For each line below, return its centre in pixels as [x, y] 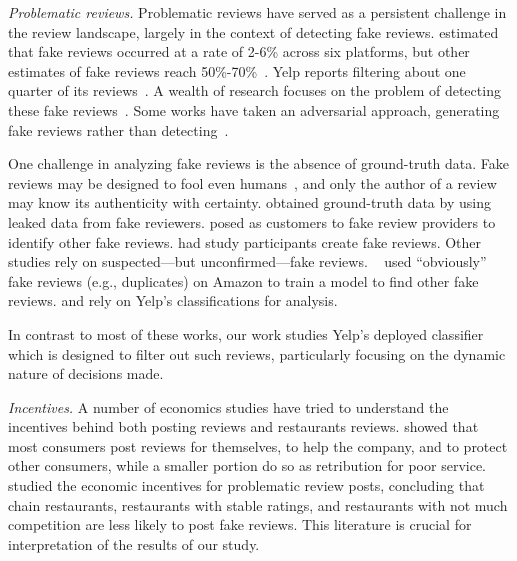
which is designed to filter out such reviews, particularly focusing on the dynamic [257, 353]
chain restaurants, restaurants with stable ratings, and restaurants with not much [258, 504]
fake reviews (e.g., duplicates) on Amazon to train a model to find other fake [243, 280]
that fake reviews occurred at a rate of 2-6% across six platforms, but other [239, 51]
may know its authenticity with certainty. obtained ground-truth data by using [249, 202]
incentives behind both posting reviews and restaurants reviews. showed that [243, 426]
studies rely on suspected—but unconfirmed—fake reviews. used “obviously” [247, 261]
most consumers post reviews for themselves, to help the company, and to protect [258, 445]
